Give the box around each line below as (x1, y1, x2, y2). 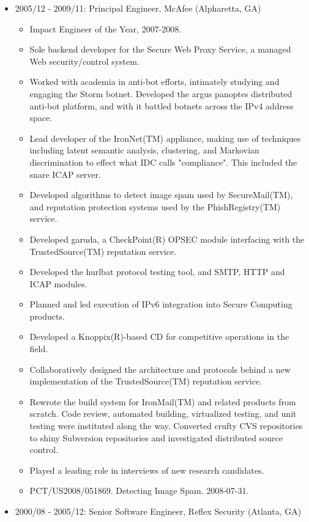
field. (29, 342, 48, 355)
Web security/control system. (29, 54, 140, 67)
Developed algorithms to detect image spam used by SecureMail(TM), (29, 188, 293, 201)
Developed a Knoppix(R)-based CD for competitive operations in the (29, 330, 289, 343)
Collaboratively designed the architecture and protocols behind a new (29, 362, 291, 375)
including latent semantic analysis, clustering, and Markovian (29, 144, 259, 156)
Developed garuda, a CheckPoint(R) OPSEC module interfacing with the (29, 232, 305, 245)
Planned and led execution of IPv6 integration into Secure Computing (29, 298, 292, 311)
